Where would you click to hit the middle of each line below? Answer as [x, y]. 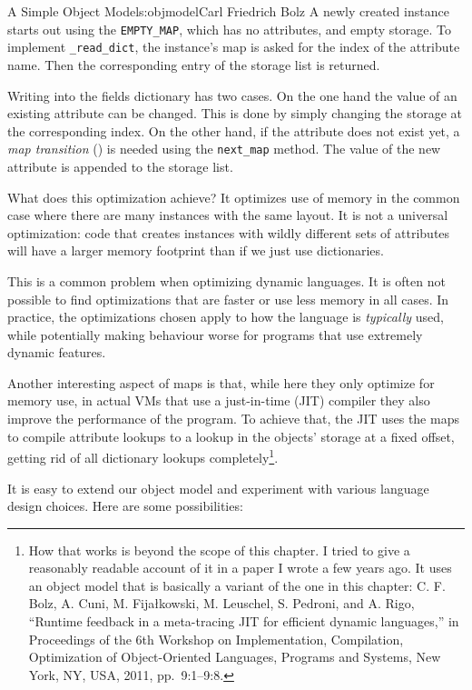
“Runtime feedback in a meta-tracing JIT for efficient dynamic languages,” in [244, 621]
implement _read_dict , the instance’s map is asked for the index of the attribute [234, 47]
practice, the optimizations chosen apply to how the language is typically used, [226, 317]
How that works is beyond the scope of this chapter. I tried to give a [219, 550]
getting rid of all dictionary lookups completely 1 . [143, 456]
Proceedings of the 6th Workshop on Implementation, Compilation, [216, 639]
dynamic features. [57, 352]
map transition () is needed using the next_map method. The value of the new [224, 149]
